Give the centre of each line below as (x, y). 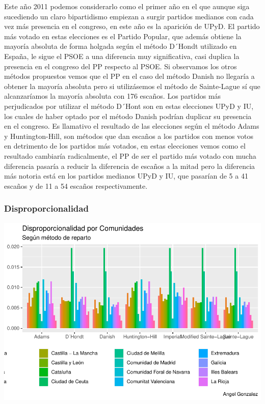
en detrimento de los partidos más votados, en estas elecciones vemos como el (125, 146)
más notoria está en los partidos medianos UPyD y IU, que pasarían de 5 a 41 (126, 176)
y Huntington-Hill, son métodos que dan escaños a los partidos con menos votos (129, 136)
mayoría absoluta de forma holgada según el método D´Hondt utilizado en (121, 46)
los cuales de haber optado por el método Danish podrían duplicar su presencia (128, 116)
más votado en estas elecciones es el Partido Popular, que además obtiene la (123, 36)
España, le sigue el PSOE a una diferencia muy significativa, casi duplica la (122, 56)
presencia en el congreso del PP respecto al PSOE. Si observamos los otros (121, 66)
